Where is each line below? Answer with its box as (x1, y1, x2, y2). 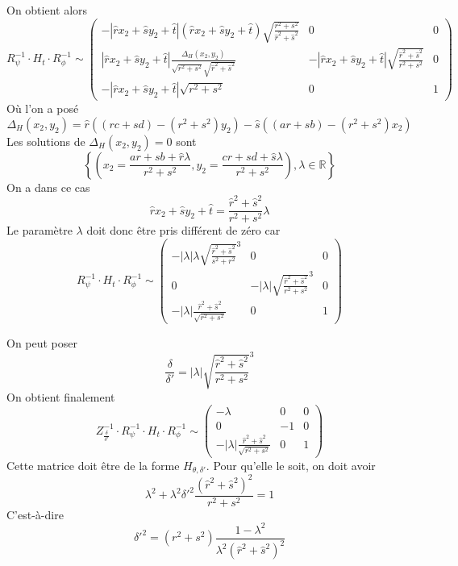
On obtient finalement (6, 388, 115, 405)
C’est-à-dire (6, 506, 64, 522)
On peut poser (6, 335, 78, 352)
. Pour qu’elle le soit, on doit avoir (206, 456, 376, 473)
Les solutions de (6, 132, 85, 149)
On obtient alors (6, 2, 88, 18)
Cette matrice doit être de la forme (6, 456, 180, 473)
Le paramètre (6, 222, 73, 239)
